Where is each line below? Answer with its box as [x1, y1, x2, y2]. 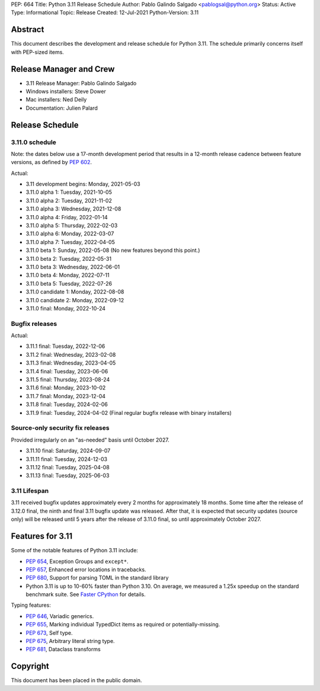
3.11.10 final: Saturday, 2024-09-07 [25, 447, 111, 455]
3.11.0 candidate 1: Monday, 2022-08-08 [25, 288, 124, 296]
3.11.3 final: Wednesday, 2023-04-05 [25, 359, 116, 367]
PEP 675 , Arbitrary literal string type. [25, 638, 115, 645]
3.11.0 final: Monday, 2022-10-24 [25, 305, 106, 312]
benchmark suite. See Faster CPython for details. [25, 591, 146, 598]
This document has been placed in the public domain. [11, 677, 142, 684]
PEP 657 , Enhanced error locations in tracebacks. [25, 566, 146, 573]
